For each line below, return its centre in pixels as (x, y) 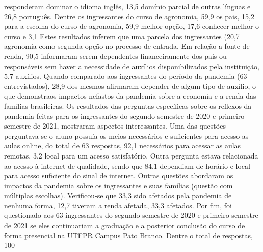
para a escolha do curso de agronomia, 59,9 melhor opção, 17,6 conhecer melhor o (132, 26)
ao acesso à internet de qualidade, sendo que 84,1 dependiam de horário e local (127, 165)
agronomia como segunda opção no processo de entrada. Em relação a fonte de (127, 46)
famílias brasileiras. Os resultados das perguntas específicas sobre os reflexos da (128, 105)
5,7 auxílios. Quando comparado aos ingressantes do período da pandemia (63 (126, 76)
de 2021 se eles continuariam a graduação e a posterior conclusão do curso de (125, 225)
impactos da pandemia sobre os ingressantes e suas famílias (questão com (119, 185)
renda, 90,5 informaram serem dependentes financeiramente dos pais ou (115, 56)
